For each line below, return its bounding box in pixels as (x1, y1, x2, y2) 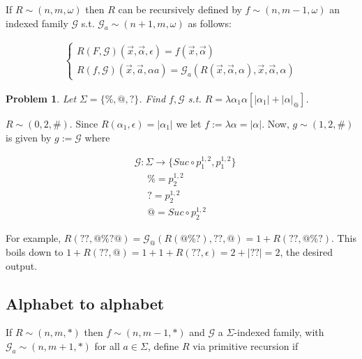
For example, (6, 231, 61, 245)
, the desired (280, 245, 333, 259)
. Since (69, 116, 98, 130)
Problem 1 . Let (6, 91, 77, 105)
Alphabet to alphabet (6, 292, 165, 314)
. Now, (262, 116, 289, 130)
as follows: (188, 15, 232, 30)
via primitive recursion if (193, 339, 299, 353)
